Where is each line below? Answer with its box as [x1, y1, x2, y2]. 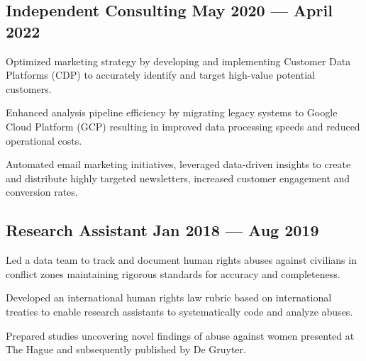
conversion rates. [6, 184, 78, 199]
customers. [6, 81, 52, 96]
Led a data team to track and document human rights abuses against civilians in [6, 252, 357, 267]
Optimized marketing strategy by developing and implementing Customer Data [6, 53, 351, 68]
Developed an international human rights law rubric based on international [6, 290, 332, 305]
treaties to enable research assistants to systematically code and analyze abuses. [6, 304, 353, 318]
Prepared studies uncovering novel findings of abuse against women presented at [6, 328, 355, 343]
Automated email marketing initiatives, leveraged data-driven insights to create [6, 157, 351, 172]
